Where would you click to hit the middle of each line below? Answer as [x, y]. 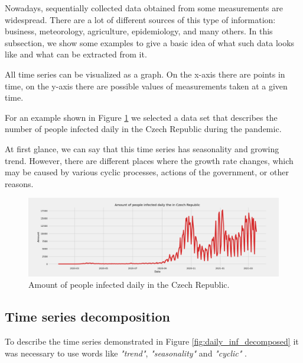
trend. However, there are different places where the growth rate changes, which [149, 160]
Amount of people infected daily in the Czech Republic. [129, 285]
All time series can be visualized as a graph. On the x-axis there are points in [145, 74]
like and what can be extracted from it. [76, 54]
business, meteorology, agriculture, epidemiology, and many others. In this [139, 31]
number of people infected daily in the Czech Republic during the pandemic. [143, 129]
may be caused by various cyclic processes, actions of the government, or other [147, 172]
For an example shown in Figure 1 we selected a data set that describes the [141, 117]
